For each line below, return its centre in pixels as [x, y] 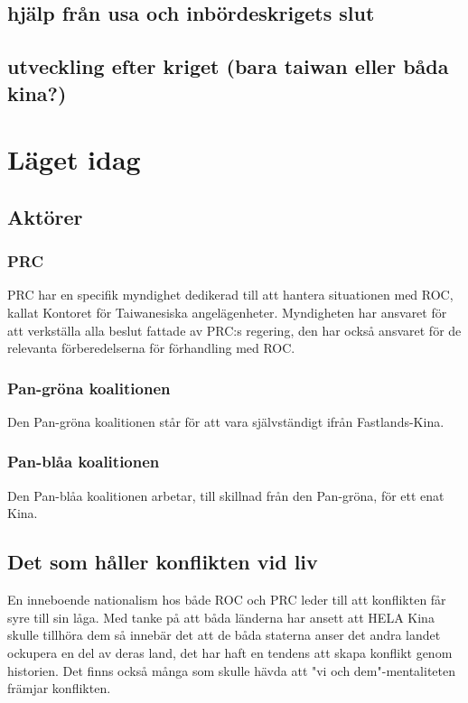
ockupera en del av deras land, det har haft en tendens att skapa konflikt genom [230, 652]
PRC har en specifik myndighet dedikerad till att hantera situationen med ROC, [230, 295]
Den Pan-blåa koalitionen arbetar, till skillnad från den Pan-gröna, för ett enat [226, 495]
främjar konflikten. [59, 688]
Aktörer [45, 216]
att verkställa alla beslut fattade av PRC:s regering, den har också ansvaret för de [234, 330]
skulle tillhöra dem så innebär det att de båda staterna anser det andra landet [224, 635]
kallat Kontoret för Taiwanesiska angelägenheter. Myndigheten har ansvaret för [227, 312]
